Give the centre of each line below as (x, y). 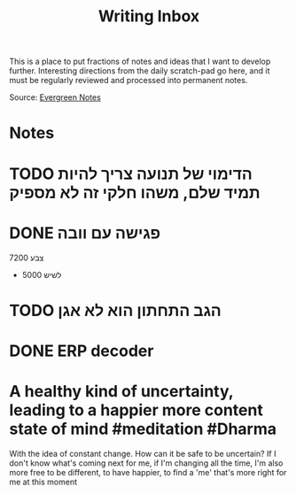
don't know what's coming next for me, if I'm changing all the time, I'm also (146, 463)
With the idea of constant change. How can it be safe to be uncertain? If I (143, 453)
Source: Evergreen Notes (55, 97)
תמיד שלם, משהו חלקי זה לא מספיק (135, 193)
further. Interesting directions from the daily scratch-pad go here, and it (140, 71)
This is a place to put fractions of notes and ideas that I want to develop (140, 62)
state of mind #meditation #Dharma (143, 429)
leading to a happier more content (136, 410)
